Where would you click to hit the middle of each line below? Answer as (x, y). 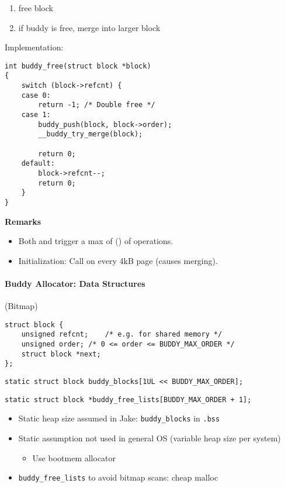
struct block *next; (61, 354)
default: (38, 164)
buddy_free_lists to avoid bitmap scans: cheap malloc (118, 477)
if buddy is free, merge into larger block (89, 27)
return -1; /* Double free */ (97, 105)
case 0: (36, 95)
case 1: (36, 115)
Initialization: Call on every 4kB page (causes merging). (118, 260)
